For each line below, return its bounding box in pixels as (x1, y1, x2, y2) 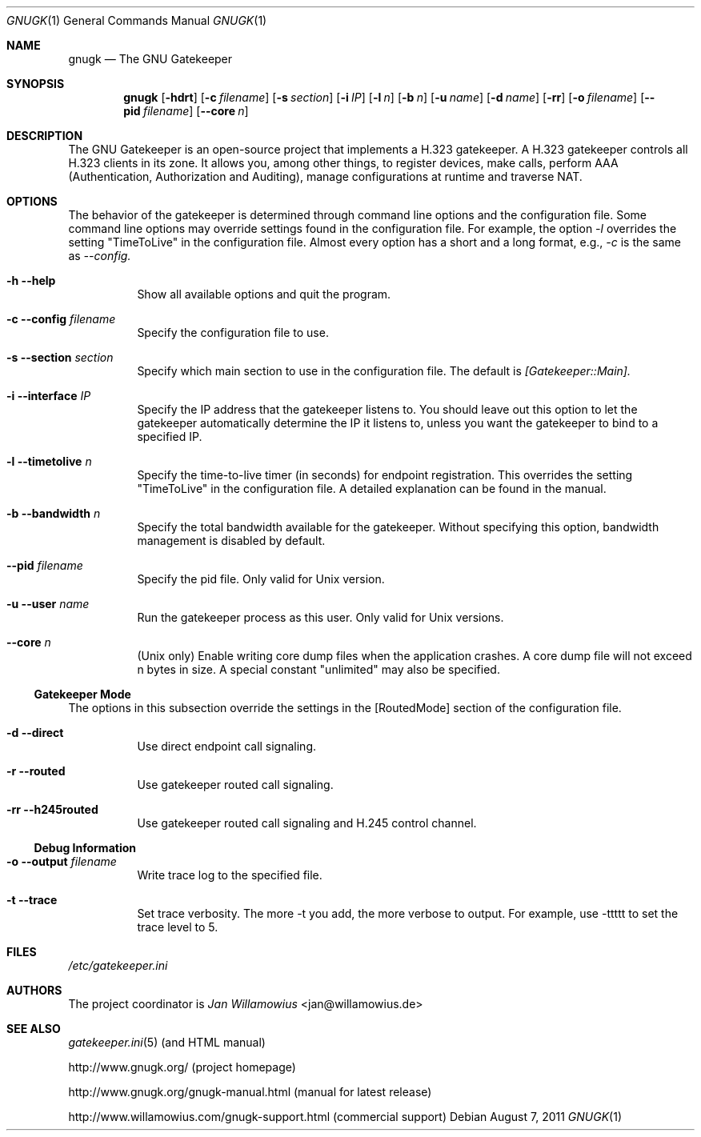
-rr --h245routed (6, 803, 98, 816)
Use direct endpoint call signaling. (137, 739, 317, 753)
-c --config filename (6, 312, 116, 326)
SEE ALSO (6, 1022, 61, 1035)
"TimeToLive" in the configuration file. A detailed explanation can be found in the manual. (137, 482, 607, 495)
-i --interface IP (6, 389, 91, 402)
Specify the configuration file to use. (137, 326, 329, 339)
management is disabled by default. (137, 534, 326, 547)
